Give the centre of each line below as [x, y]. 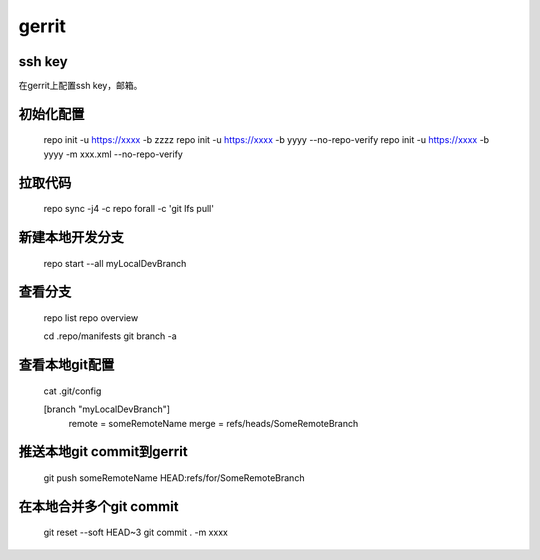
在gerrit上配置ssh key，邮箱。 [80, 86]
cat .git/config [72, 391]
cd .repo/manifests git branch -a [110, 336]
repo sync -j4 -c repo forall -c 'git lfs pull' [129, 209]
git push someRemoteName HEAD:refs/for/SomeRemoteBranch [174, 478]
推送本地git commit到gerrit [103, 451]
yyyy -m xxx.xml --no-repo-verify [113, 154]
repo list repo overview [91, 318]
